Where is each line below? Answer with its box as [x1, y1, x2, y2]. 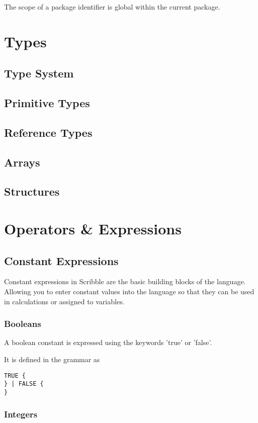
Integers [4, 407, 38, 420]
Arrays [4, 154, 40, 170]
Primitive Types [4, 95, 90, 111]
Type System [4, 65, 74, 81]
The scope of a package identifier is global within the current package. [4, 2, 220, 12]
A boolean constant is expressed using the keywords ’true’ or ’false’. [4, 337, 212, 348]
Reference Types [4, 124, 93, 140]
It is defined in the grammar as [4, 354, 100, 365]
